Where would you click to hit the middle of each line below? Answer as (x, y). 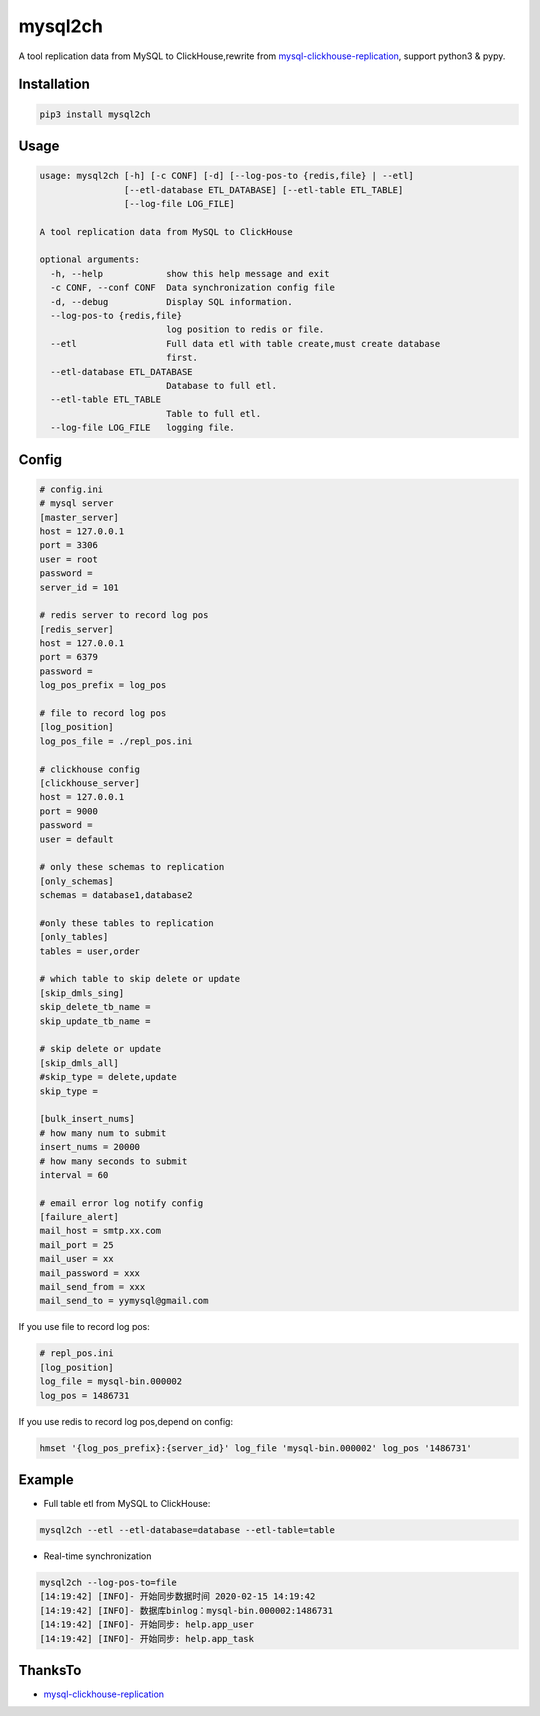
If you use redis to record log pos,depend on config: (126, 1421)
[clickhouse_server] (89, 783)
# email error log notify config (121, 1203)
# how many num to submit (103, 1133)
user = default (76, 839)
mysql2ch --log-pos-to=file (108, 1582)
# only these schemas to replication (132, 867)
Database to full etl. (221, 385)
